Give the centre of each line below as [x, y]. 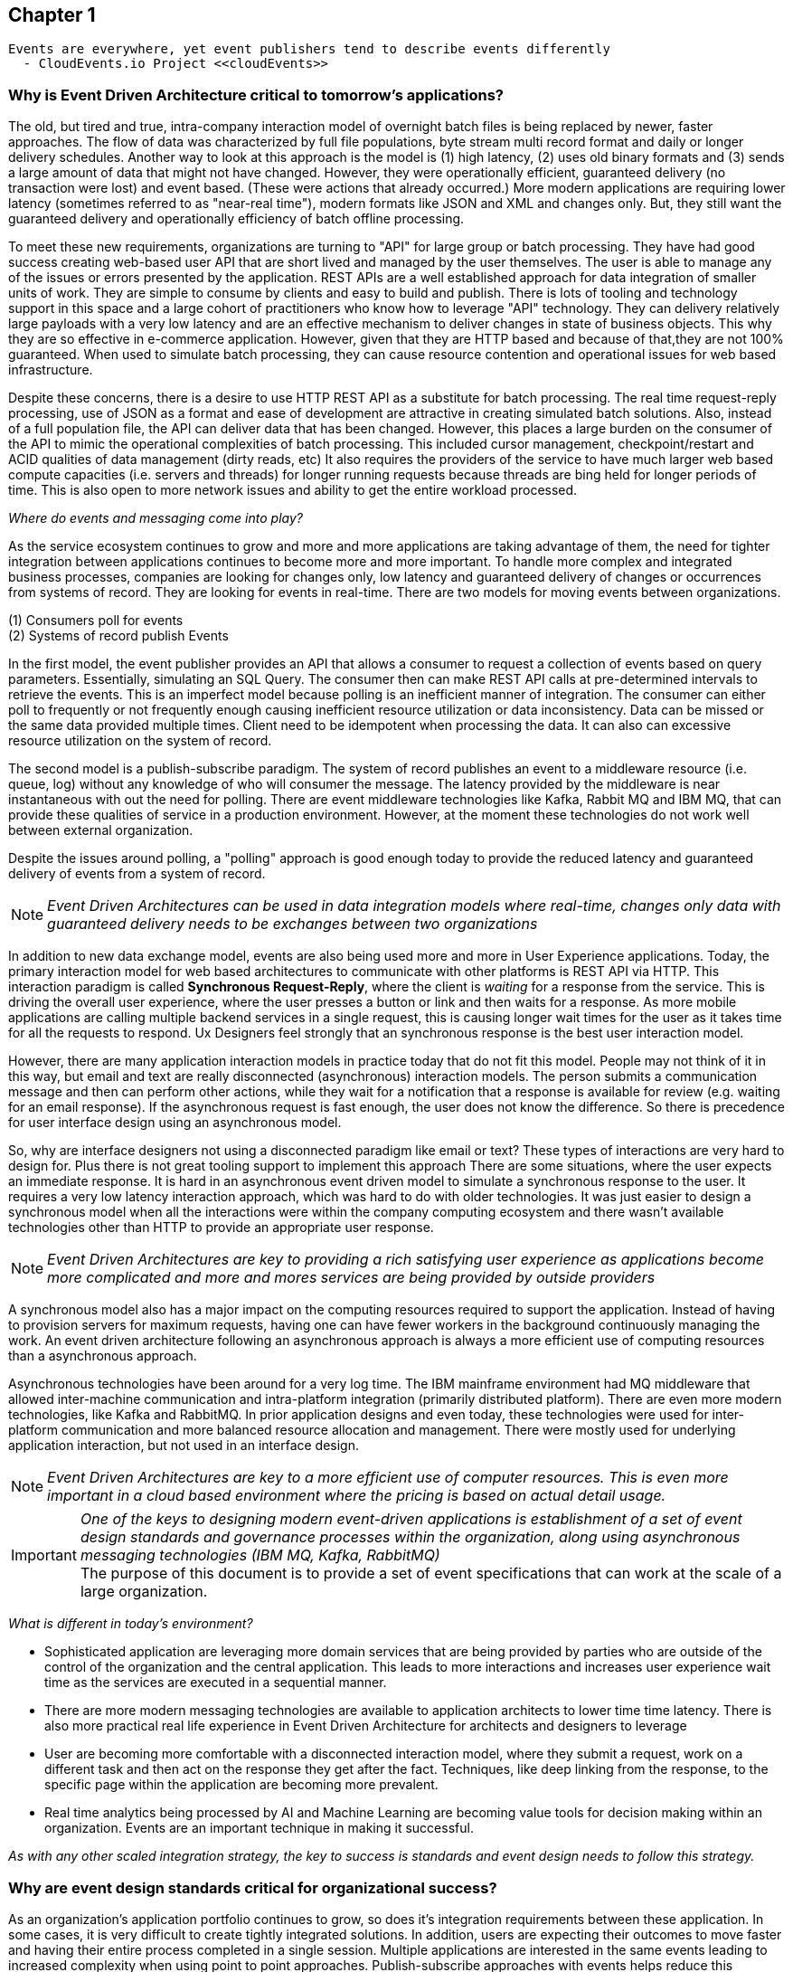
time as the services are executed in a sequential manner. [216, 1683]
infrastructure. [51, 370]
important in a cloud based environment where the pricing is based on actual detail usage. [357, 1496]
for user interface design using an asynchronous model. [175, 1123]
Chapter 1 [52, 15]
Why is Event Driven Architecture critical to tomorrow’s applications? [256, 95]
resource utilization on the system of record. [140, 741]
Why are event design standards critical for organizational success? [253, 1887]
